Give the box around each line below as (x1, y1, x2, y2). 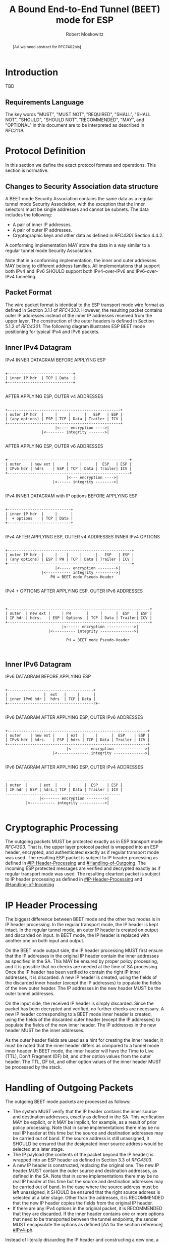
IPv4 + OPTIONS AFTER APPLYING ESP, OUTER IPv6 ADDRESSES (5, 588, 143, 594)
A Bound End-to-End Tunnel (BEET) (9, 4, 160, 15)
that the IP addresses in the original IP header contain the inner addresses (5, 953, 159, 959)
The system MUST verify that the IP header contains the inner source (12, 1109, 157, 1115)
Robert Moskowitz (66, 31, 104, 37)
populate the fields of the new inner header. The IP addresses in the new (5, 1022, 156, 1028)
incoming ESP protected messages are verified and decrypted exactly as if (5, 865, 160, 871)
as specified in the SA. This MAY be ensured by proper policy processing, (5, 958, 158, 964)
